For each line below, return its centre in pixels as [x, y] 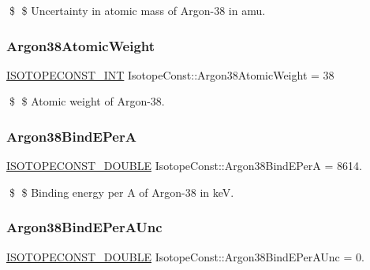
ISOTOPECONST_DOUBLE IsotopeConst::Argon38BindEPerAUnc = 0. [185, 256]
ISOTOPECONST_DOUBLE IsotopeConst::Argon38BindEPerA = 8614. [184, 166]
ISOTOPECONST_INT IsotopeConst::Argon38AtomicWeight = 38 [170, 74]
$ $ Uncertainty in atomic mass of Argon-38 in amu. [137, 10]
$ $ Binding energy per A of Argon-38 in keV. [121, 192]
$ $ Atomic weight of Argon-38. [87, 101]
